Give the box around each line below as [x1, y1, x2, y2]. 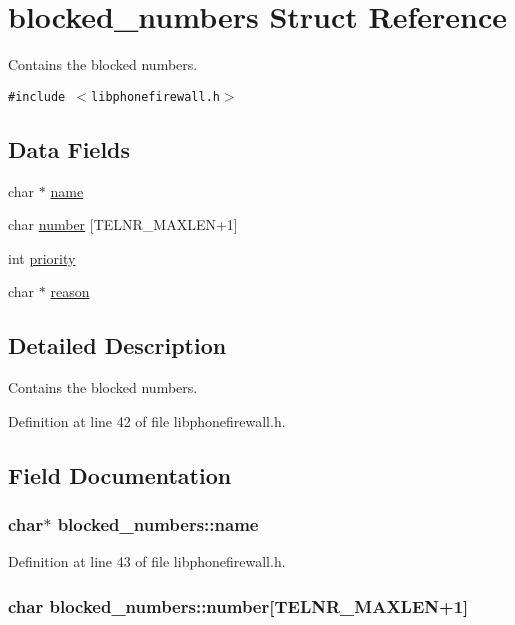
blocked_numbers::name [57, 512, 259, 537]
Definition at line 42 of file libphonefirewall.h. [8, 410, 286, 431]
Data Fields [8, 133, 131, 164]
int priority [8, 247, 76, 268]
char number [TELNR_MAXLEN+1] [8, 214, 238, 235]
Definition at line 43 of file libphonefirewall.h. [8, 551, 286, 572]
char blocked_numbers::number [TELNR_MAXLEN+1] [8, 593, 469, 618]
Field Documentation [8, 459, 232, 490]
